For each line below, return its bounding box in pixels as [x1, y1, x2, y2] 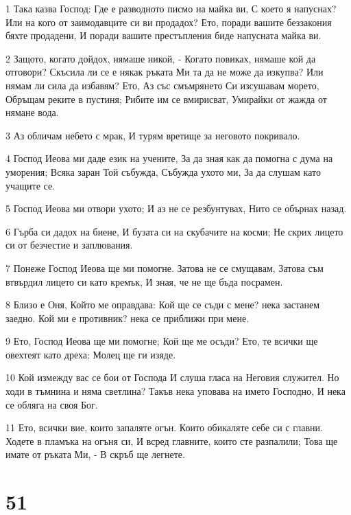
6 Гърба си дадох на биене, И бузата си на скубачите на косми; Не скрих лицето [5, 224, 343, 238]
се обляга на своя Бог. [5, 397, 98, 411]
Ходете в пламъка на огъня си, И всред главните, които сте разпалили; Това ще [5, 433, 338, 448]
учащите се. [5, 178, 56, 192]
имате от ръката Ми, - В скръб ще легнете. [5, 447, 185, 461]
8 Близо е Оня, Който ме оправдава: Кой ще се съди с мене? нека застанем [5, 297, 320, 312]
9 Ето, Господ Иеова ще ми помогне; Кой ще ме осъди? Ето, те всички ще [5, 334, 318, 348]
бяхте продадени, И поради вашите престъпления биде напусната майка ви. [5, 28, 322, 43]
